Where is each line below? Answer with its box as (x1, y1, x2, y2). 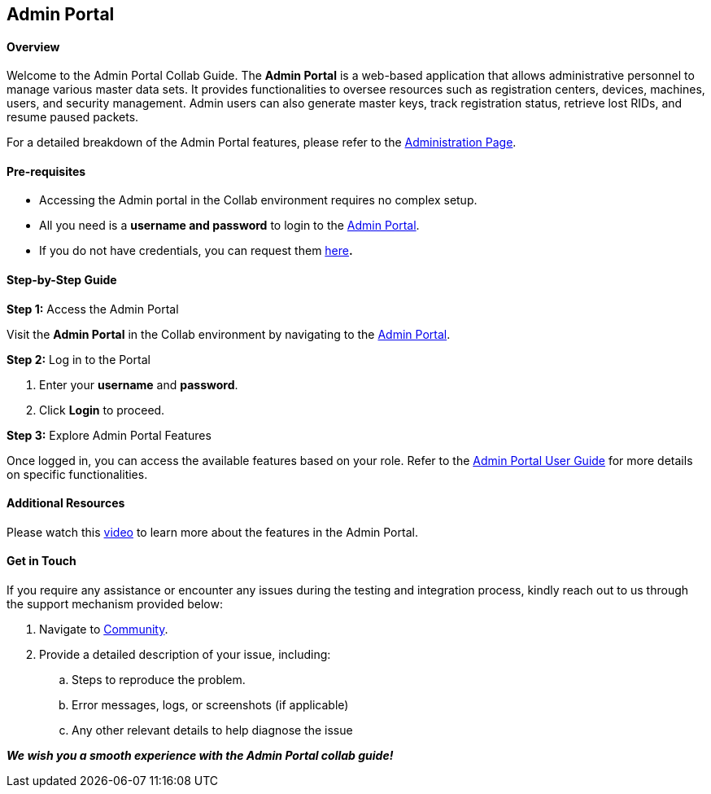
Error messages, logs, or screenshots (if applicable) (72, 698, 349, 713)
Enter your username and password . (39, 377, 238, 392)
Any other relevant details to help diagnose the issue (72, 723, 353, 738)
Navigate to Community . (39, 622, 168, 637)
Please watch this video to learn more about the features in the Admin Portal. (7, 524, 418, 539)
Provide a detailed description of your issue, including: (39, 647, 331, 662)
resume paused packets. (7, 110, 139, 125)
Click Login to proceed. (39, 402, 165, 417)
